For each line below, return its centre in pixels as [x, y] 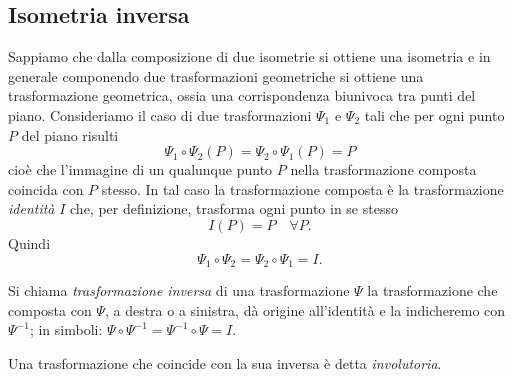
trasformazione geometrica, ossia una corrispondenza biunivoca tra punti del [242, 95]
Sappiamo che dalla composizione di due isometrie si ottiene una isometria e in [249, 56]
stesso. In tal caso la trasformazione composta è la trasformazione [302, 188]
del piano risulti [70, 134]
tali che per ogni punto [434, 114]
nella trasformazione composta [383, 169]
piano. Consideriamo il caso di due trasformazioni [160, 114]
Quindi [29, 242]
